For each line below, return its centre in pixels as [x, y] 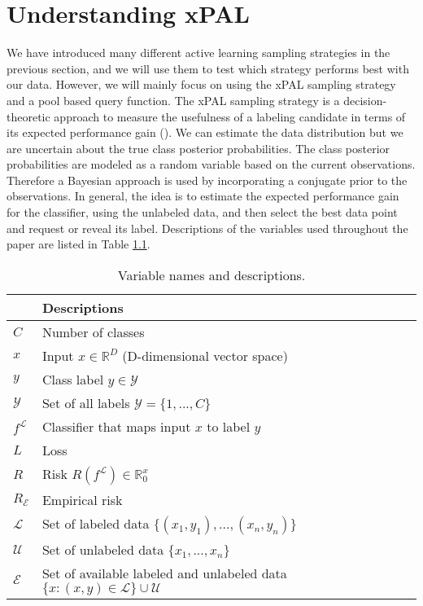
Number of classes [93, 332]
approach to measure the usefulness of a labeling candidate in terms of [230, 116]
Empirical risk [82, 499]
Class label [73, 379]
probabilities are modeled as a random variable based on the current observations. [211, 164]
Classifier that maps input [116, 426]
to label [229, 426]
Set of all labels [86, 402]
